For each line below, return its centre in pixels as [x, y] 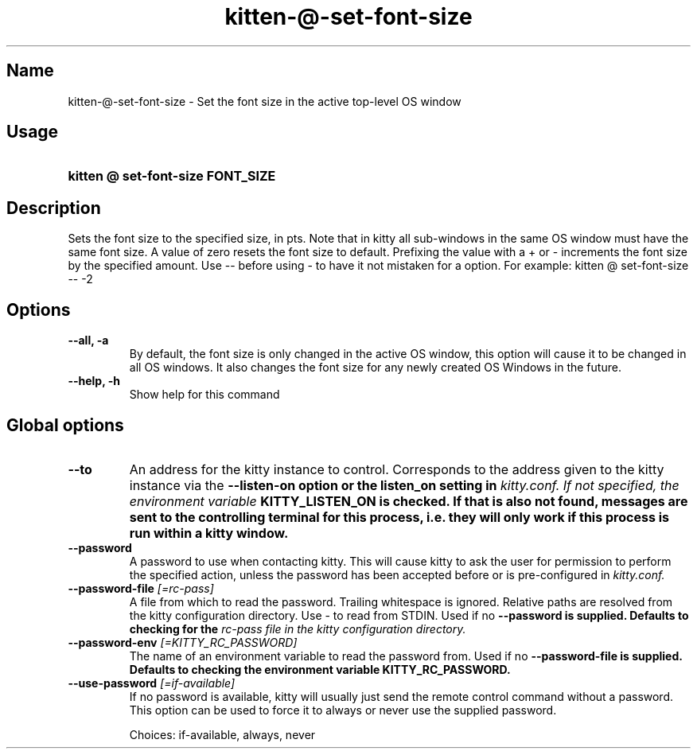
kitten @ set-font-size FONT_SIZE [172, 176]
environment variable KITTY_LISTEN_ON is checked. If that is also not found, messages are [409, 501]
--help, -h [94, 381]
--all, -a [88, 341]
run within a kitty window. [209, 533]
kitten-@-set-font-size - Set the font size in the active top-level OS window [265, 101]
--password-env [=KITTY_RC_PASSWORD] [183, 642]
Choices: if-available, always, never [222, 734]
